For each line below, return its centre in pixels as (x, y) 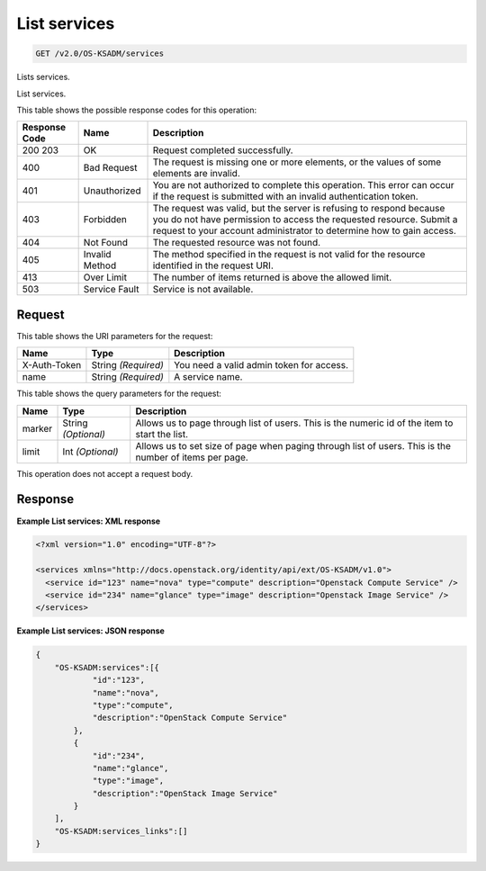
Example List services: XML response (89, 521)
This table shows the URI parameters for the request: (115, 336)
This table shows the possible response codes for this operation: (137, 110)
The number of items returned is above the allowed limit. (272, 277)
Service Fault (111, 290)
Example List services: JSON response (91, 631)
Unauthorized (112, 191)
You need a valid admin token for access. (261, 365)
